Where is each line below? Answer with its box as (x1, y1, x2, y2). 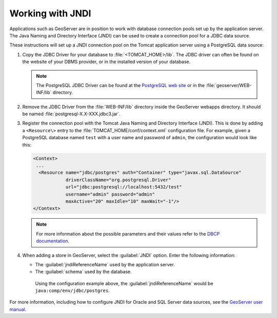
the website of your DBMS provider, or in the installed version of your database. (22, 59, 191, 65)
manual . (9, 306, 27, 312)
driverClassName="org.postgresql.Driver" (65, 177, 171, 183)
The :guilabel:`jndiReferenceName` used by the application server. (35, 261, 175, 267)
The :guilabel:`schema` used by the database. (35, 269, 132, 275)
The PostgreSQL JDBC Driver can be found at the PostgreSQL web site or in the (36, 82, 205, 88)
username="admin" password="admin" (65, 191, 155, 197)
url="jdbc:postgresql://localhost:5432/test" (65, 184, 182, 190)
